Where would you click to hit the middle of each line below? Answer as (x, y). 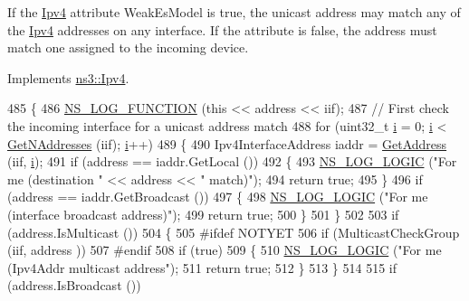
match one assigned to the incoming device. (128, 47)
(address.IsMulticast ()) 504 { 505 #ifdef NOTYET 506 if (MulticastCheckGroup (234, 232)
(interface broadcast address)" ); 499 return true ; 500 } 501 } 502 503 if (203, 214)
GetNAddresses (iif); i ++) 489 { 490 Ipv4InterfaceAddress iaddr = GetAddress (227, 143)
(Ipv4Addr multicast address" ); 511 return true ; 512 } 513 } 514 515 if (202, 267)
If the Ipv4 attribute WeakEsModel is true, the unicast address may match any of (234, 12)
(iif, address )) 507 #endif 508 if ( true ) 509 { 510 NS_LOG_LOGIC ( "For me (225, 250)
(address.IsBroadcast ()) (74, 285)
